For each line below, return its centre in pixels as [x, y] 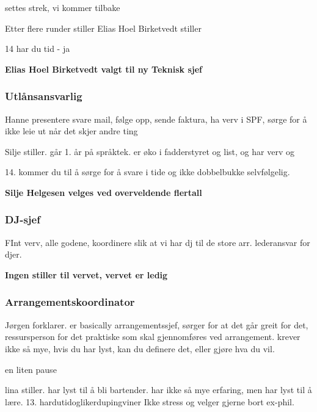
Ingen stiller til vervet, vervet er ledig [86, 274]
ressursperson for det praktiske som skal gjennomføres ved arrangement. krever [153, 337]
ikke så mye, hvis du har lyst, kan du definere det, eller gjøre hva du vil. [140, 348]
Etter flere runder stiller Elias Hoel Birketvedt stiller [103, 28]
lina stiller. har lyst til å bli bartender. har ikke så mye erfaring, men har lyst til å [158, 390]
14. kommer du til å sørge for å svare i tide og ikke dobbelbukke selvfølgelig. [148, 172]
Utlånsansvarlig [44, 96]
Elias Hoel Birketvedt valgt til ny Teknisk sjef [104, 69]
